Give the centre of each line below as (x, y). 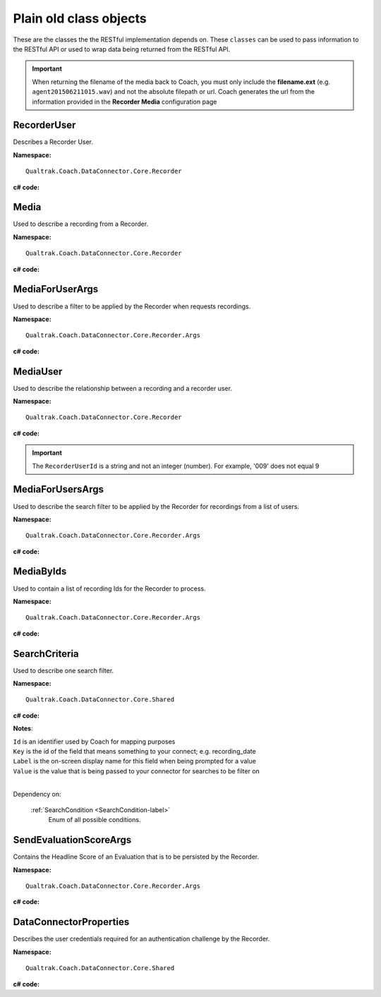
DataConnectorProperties (71, 922)
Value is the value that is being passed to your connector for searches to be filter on (137, 771)
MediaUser (38, 371)
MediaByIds (40, 572)
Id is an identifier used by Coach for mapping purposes (94, 742)
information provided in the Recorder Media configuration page (125, 102)
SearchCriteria (46, 654)
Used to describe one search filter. (64, 670)
